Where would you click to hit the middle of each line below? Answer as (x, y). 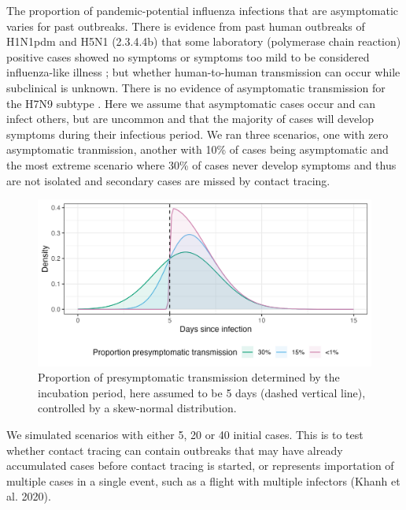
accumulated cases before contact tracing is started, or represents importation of (200, 465)
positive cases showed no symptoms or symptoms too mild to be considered (188, 56)
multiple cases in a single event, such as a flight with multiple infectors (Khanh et (203, 480)
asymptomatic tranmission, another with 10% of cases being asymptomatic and (197, 149)
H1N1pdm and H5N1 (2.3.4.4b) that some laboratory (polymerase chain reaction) (204, 41)
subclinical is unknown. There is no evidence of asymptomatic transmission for (196, 87)
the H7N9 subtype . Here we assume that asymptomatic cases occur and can (191, 103)
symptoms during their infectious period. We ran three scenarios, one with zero (197, 134)
